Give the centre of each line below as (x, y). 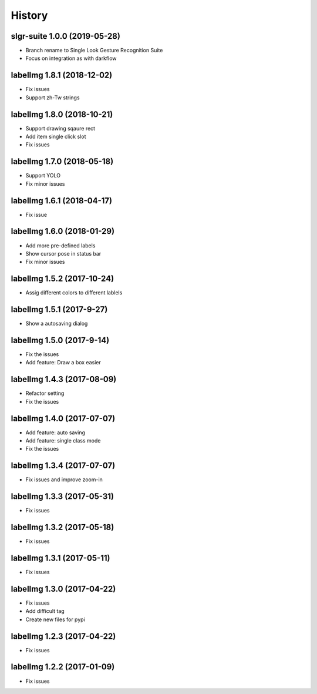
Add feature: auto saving (55, 433)
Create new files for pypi (55, 619)
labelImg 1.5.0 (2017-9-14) (60, 340)
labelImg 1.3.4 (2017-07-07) (63, 466)
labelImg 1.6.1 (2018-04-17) (62, 201)
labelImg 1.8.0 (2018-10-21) (62, 114)
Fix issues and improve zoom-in (64, 480)
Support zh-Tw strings (53, 98)
